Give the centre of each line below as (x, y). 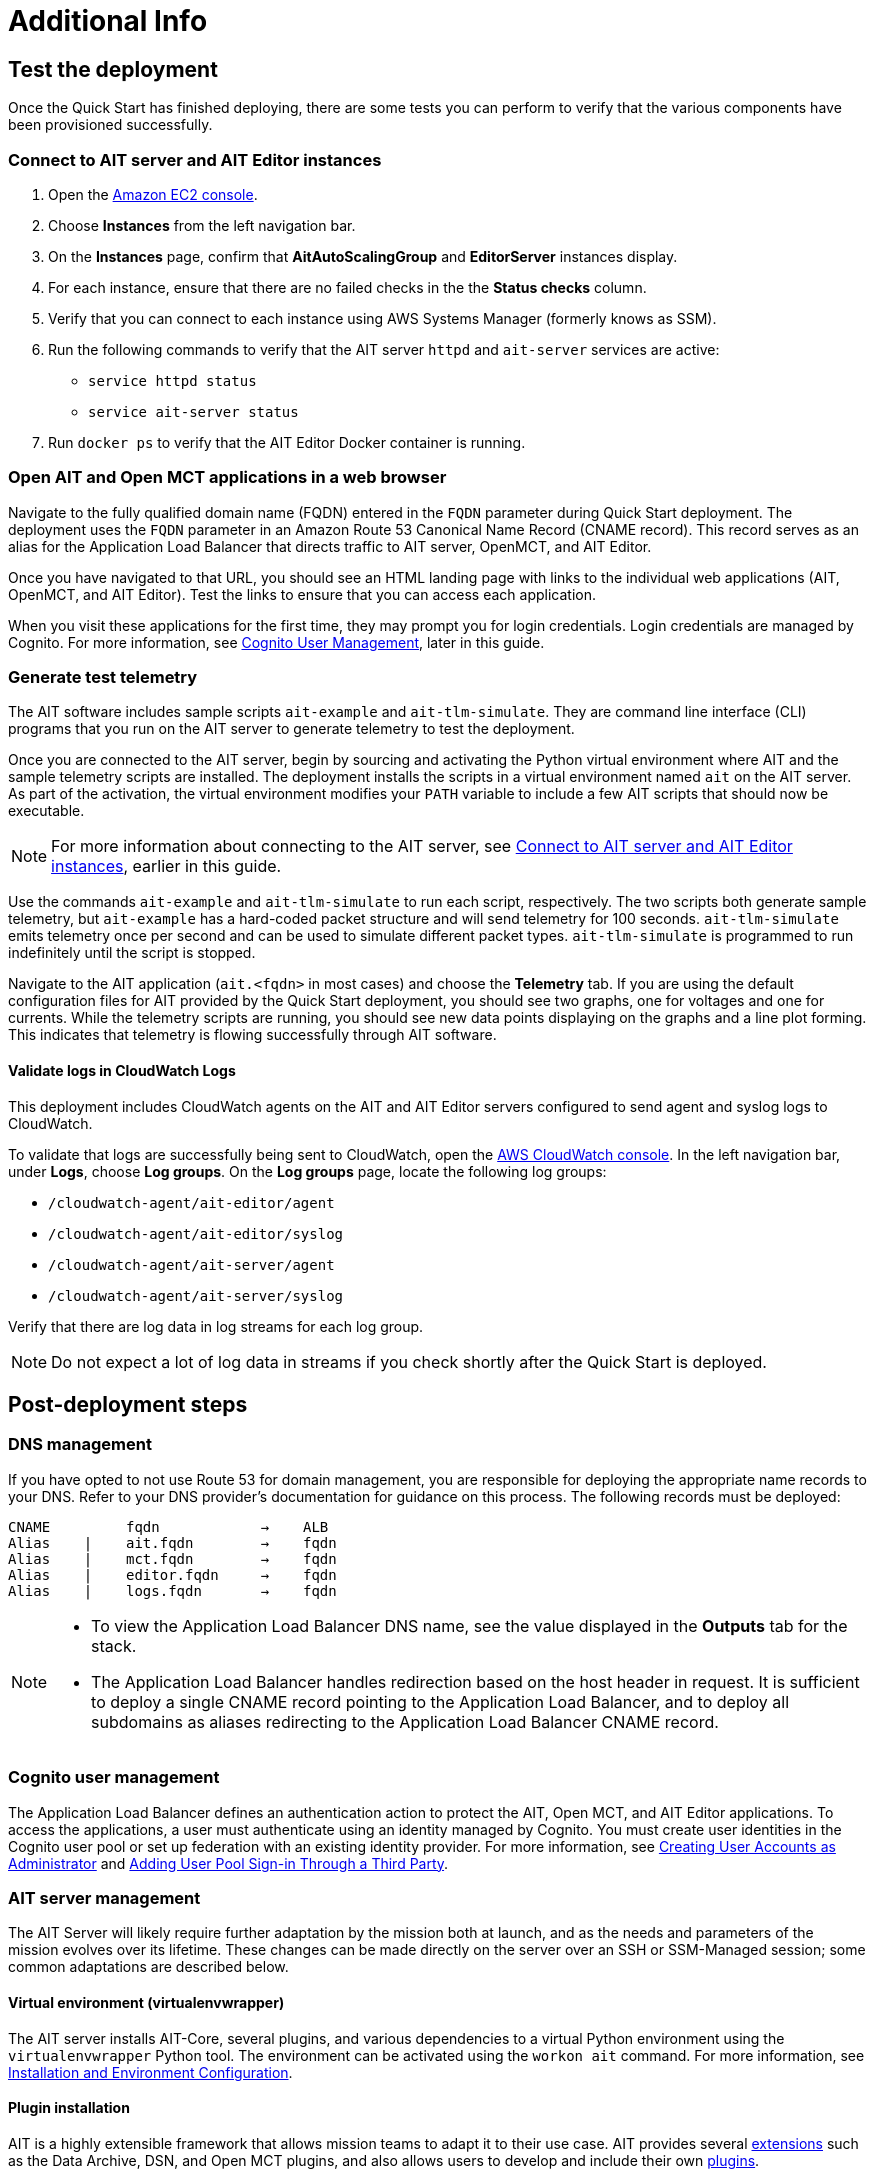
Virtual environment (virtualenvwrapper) (146, 2002)
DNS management (80, 1444)
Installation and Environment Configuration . (150, 2072)
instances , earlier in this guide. (166, 866)
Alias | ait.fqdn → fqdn (172, 1542)
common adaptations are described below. (148, 1967)
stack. (114, 1645)
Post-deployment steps (128, 1405)
